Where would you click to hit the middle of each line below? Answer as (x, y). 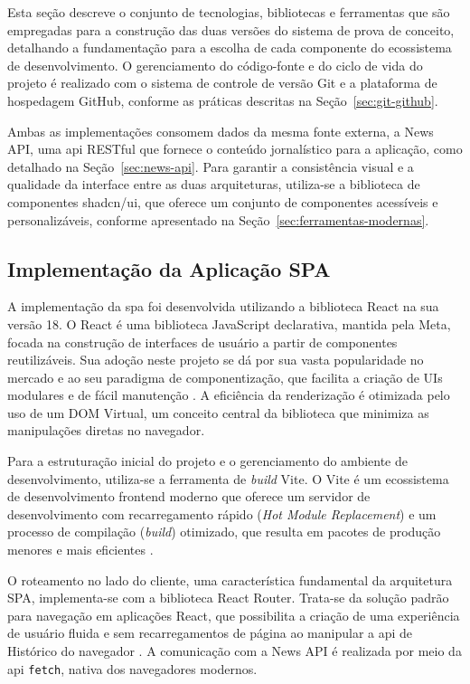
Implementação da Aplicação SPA (169, 268)
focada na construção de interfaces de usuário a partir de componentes (202, 342)
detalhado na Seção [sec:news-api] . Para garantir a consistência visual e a (211, 166)
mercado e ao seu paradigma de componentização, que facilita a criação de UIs (225, 377)
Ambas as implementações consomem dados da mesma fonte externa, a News (221, 131)
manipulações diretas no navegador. (106, 430)
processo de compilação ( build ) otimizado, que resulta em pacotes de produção (224, 532)
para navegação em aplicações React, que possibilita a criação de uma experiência (234, 615)
